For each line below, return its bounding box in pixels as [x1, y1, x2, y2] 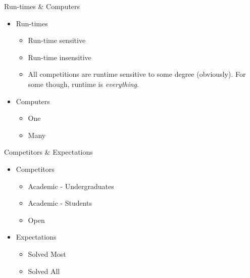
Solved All [28, 265, 60, 276]
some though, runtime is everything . [28, 78, 139, 89]
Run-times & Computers [4, 1, 80, 11]
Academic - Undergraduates [28, 180, 114, 191]
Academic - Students [28, 198, 92, 208]
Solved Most [28, 248, 66, 259]
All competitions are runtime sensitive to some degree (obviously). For [28, 69, 246, 79]
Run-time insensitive [28, 52, 91, 62]
